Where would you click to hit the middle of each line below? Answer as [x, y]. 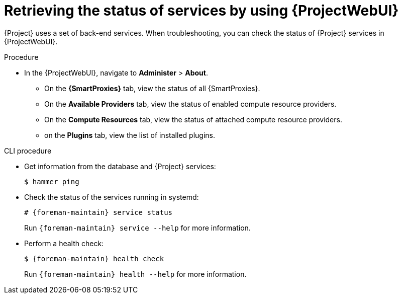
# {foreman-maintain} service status [98, 212]
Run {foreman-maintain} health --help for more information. [135, 274]
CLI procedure [28, 151]
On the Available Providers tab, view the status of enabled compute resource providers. [190, 104]
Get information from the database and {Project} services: [120, 166]
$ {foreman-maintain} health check [94, 258]
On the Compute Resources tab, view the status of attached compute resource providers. [193, 119]
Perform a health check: [64, 243]
